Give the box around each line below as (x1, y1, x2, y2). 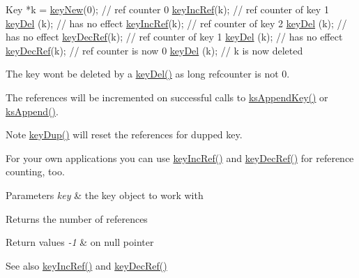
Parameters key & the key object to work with (6, 187, 204, 202)
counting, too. (6, 164, 65, 179)
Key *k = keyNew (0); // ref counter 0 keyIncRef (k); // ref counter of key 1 (6, 2, 329, 16)
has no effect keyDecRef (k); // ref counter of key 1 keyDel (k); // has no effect (6, 29, 343, 44)
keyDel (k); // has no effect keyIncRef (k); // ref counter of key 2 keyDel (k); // (6, 15, 347, 30)
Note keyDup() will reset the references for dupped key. (6, 127, 243, 142)
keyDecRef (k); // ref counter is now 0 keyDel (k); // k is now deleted (6, 43, 303, 57)
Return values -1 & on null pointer (6, 235, 154, 249)
